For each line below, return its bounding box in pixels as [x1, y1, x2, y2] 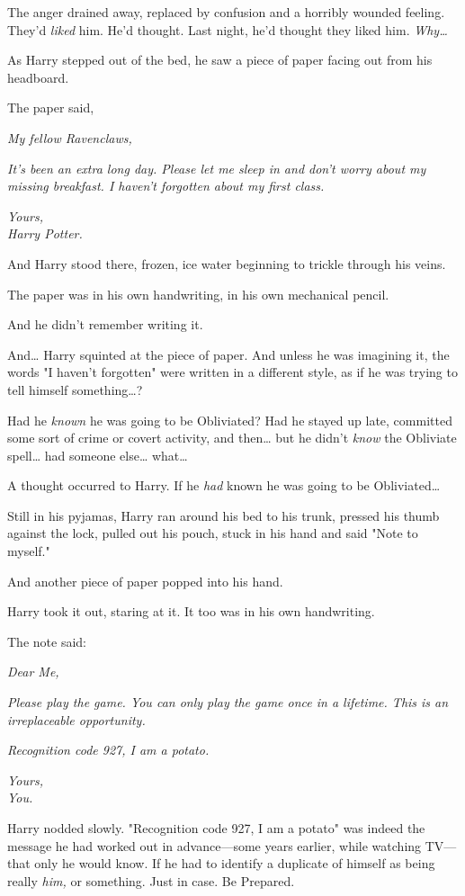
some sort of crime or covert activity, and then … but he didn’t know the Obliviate [7, 428, 457, 447]
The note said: [7, 632, 86, 650]
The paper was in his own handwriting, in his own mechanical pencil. [7, 284, 389, 303]
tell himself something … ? [7, 380, 143, 399]
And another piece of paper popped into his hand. [7, 571, 283, 590]
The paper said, [7, 98, 94, 117]
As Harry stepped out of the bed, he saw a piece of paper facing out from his [7, 50, 433, 69]
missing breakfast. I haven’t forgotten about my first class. [7, 176, 325, 195]
